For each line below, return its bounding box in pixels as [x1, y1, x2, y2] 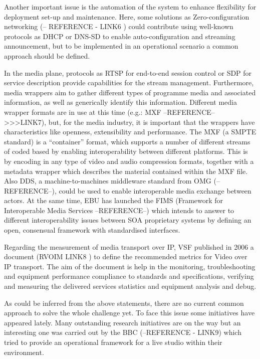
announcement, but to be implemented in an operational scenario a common [4, 41, 238, 51]
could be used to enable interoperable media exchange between [59, 185, 251, 196]
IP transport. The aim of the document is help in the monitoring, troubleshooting [4, 261, 255, 271]
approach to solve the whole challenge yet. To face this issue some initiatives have [4, 307, 255, 318]
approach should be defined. [4, 50, 90, 61]
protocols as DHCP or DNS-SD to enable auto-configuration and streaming [4, 31, 235, 41]
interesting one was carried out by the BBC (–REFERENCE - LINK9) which [4, 327, 241, 337]
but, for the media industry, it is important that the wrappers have [48, 116, 255, 127]
